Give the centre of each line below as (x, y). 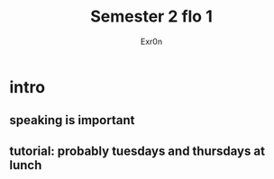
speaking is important (72, 120)
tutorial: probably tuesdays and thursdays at (137, 151)
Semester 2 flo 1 (151, 17)
